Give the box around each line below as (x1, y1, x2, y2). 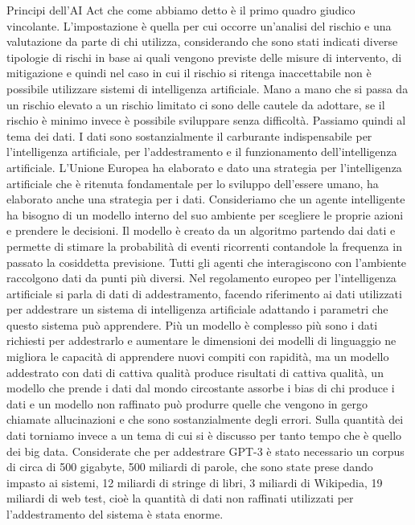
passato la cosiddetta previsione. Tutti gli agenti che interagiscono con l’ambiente (6, 253, 407, 270)
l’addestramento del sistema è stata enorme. (6, 506, 224, 522)
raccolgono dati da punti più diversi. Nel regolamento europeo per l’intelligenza (6, 269, 397, 286)
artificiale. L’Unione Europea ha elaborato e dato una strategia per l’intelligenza (6, 158, 402, 175)
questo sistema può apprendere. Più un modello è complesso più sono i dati (6, 316, 378, 333)
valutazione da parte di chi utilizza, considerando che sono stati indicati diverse (6, 33, 398, 50)
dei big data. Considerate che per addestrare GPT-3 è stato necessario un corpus (6, 442, 405, 459)
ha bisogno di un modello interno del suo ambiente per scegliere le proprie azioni (6, 206, 404, 223)
